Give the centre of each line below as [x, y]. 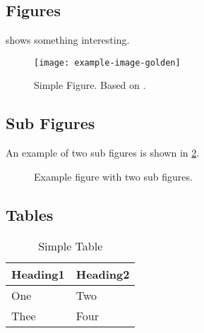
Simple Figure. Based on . [90, 85]
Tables [30, 214]
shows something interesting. [68, 40]
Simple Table [71, 246]
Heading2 [103, 274]
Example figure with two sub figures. [113, 176]
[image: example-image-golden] [107, 62]
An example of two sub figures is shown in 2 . [103, 153]
